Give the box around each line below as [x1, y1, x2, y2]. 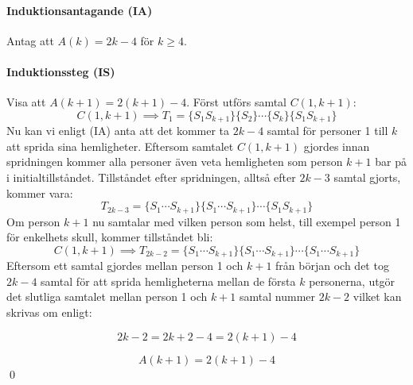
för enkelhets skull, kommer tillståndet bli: [6, 229, 213, 245]
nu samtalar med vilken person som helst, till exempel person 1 [92, 213, 401, 229]
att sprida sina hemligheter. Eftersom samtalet [6, 137, 234, 154]
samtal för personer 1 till [267, 122, 388, 139]
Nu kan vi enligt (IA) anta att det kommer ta [6, 122, 230, 139]
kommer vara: [6, 184, 73, 201]
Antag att [6, 32, 54, 48]
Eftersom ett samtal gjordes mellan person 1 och [6, 257, 244, 274]
